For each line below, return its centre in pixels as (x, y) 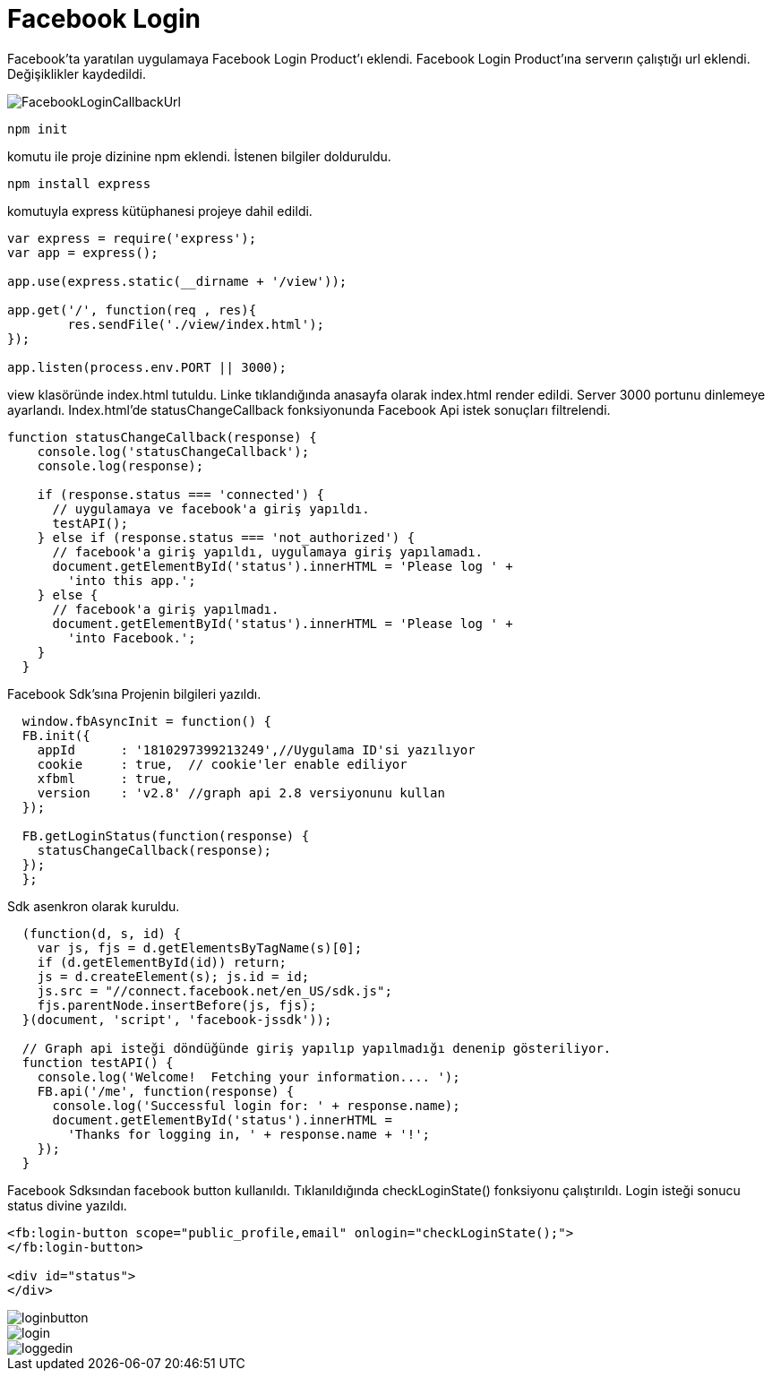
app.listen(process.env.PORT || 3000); (147, 367)
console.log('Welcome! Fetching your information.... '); (249, 1077)
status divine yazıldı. (67, 1205)
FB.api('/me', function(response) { (166, 1091)
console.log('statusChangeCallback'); (173, 451)
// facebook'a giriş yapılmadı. (166, 609)
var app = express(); (83, 252)
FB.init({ (56, 735)
